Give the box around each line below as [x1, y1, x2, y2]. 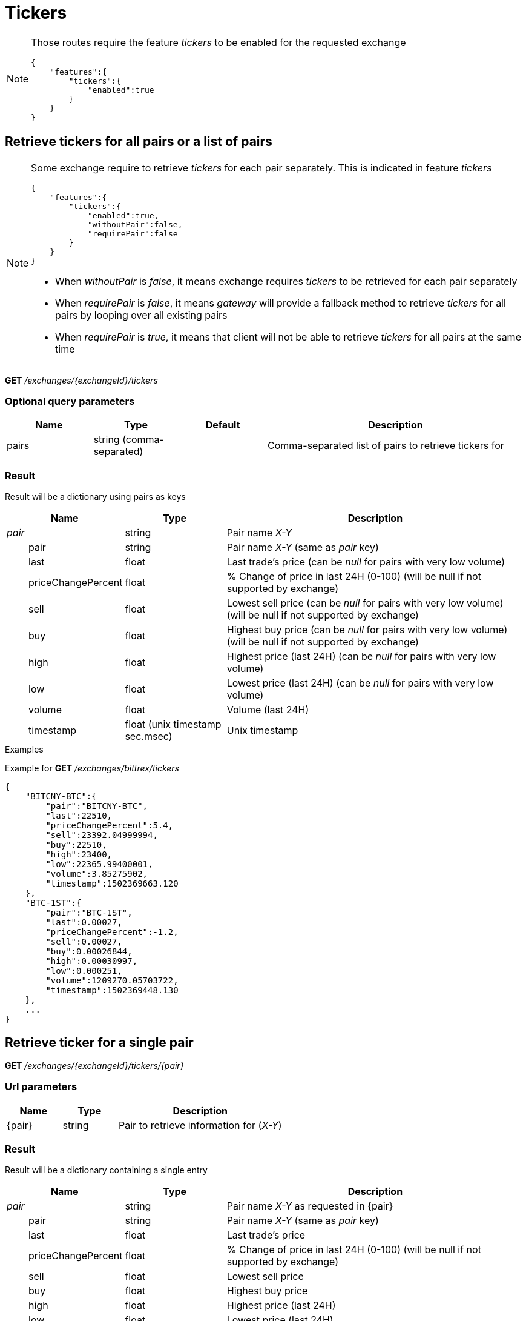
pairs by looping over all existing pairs [55, 308, 228, 321]
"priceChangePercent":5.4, [45, 820, 174, 831]
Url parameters [5, 1080, 77, 1093]
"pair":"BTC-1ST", [45, 908, 133, 918]
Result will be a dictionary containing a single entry [5, 1165, 208, 1176]
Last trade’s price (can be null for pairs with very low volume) [226, 556, 505, 568]
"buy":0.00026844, [45, 947, 133, 957]
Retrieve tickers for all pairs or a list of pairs [5, 134, 272, 150]
